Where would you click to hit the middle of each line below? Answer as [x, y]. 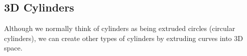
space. [13, 48]
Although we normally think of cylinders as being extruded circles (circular [120, 28]
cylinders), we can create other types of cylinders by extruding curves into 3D [124, 38]
